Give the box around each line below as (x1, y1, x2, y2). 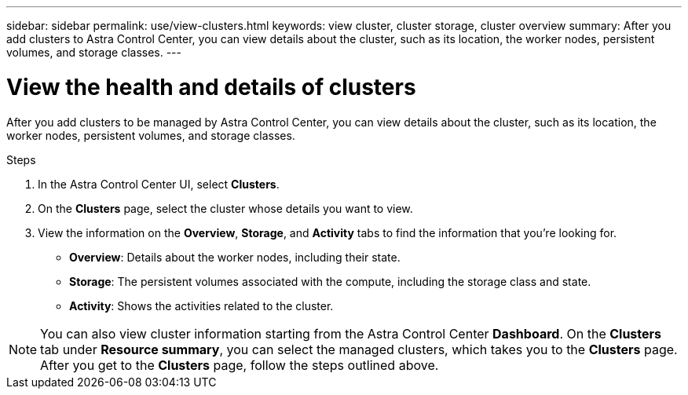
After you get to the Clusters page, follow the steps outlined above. (40, 357, 439, 373)
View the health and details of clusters (6, 73, 416, 101)
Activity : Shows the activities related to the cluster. (69, 298, 334, 313)
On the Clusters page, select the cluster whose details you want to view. (38, 201, 413, 215)
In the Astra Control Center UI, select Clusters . (38, 177, 280, 191)
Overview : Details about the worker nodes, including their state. (69, 250, 401, 264)
